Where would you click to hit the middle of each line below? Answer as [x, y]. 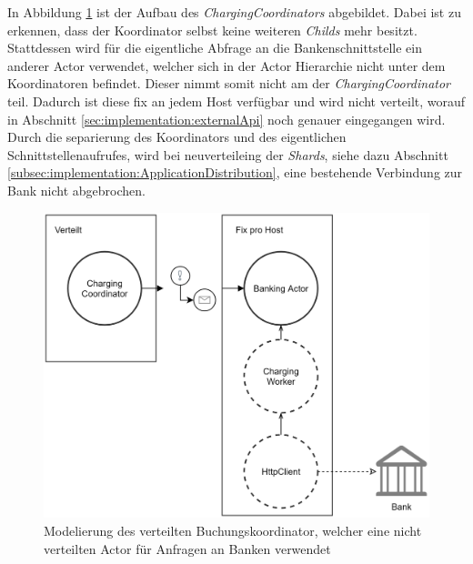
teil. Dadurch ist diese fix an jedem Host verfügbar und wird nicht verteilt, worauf [236, 101]
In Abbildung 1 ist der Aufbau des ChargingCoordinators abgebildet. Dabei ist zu [234, 12]
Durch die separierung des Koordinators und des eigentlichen [177, 137]
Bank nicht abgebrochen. [76, 190]
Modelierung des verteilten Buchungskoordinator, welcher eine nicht [233, 530]
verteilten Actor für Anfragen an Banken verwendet [187, 548]
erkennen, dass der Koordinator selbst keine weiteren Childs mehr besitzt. [212, 30]
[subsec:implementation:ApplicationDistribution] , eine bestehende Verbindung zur [235, 172]
